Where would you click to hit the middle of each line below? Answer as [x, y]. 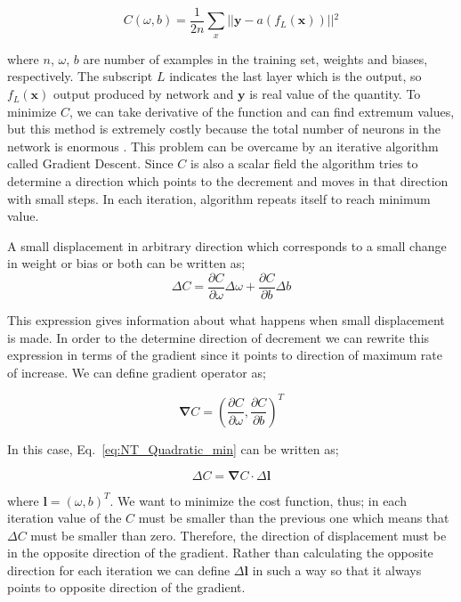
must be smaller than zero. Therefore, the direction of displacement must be [239, 535]
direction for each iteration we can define [119, 569]
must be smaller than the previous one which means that [294, 518]
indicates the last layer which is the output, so [295, 76]
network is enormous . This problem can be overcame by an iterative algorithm [223, 146]
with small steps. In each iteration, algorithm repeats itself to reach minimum [219, 198]
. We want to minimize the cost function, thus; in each [258, 500]
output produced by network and [143, 94]
